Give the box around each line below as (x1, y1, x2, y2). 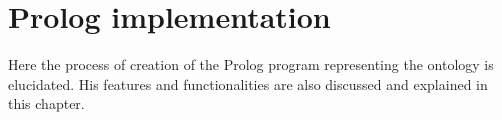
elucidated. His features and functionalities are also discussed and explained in (8, 73, 488, 94)
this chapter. (8, 93, 85, 114)
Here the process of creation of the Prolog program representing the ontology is (8, 54, 494, 75)
